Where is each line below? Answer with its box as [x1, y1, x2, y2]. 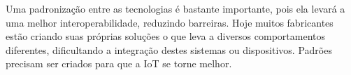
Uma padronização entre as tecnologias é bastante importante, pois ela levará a [6, 1, 345, 15]
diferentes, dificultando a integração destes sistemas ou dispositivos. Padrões [6, 42, 332, 57]
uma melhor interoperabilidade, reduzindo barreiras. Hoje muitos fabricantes [6, 15, 334, 29]
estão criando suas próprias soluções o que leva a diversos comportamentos [6, 29, 326, 43]
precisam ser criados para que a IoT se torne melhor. [6, 56, 232, 71]
